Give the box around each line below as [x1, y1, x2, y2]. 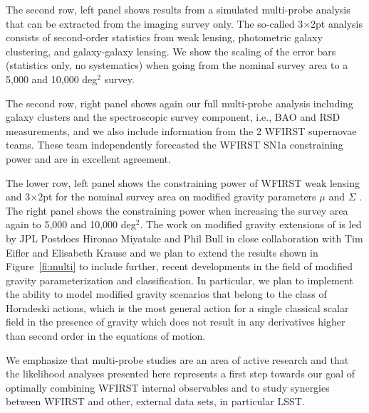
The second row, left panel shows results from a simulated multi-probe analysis [6, 2, 350, 16]
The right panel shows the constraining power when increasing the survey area [6, 203, 348, 218]
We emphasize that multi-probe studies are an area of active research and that [6, 352, 349, 367]
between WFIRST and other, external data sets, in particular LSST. [6, 394, 305, 409]
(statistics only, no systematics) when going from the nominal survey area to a [6, 58, 348, 73]
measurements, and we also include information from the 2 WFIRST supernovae [6, 123, 357, 138]
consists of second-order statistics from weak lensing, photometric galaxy [6, 30, 323, 45]
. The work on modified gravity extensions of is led [140, 217, 362, 232]
